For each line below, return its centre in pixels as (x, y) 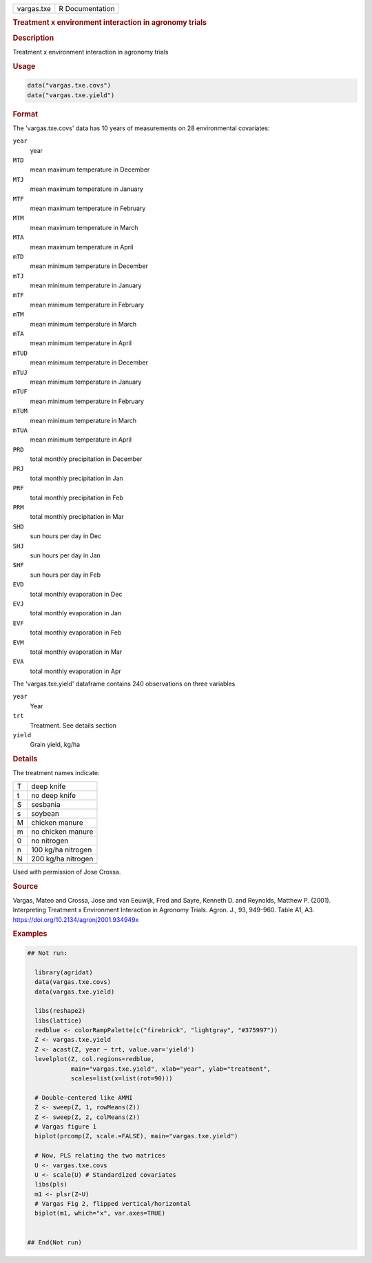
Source (25, 886)
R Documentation (87, 9)
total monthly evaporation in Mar (76, 652)
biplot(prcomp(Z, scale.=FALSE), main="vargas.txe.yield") (136, 1136)
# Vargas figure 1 (65, 1126)
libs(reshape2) (60, 1011)
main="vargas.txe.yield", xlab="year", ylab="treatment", (171, 1069)
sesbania (46, 804)
